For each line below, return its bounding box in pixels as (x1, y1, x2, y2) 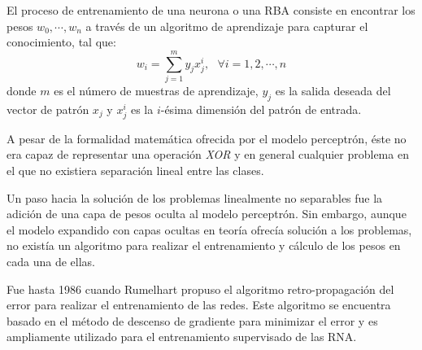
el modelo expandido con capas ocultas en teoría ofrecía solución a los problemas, (7, 221, 412, 238)
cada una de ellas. (7, 253, 95, 270)
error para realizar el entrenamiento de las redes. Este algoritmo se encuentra (7, 296, 391, 313)
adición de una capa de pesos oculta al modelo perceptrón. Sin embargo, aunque (7, 205, 407, 222)
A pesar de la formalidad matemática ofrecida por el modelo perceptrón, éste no (7, 129, 407, 147)
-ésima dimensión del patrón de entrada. (160, 100, 362, 117)
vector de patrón (7, 100, 89, 117)
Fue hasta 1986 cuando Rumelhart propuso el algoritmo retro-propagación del (7, 280, 394, 297)
